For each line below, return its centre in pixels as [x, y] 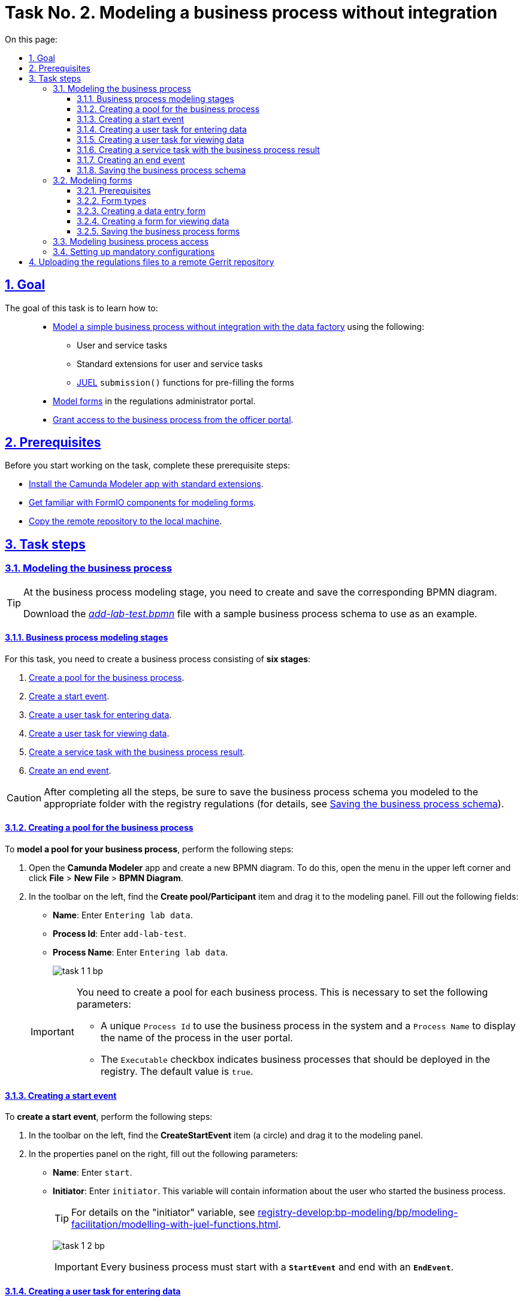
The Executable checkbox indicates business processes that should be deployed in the [295, 1060]
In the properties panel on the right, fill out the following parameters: [164, 1154]
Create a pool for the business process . [107, 677]
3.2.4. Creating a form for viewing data [153, 221]
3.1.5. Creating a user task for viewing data [161, 139]
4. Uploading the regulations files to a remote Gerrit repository [152, 262]
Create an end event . [70, 770]
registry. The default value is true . [177, 1072]
